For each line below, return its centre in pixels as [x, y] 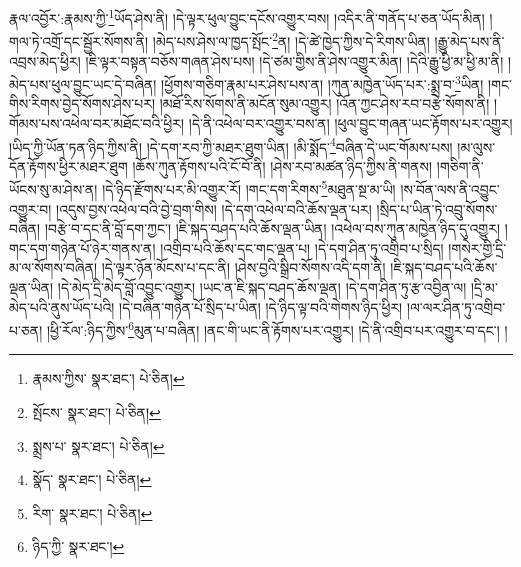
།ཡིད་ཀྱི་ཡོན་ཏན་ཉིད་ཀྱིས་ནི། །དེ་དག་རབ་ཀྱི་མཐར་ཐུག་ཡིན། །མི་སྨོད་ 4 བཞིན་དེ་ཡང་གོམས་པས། [231, 145]
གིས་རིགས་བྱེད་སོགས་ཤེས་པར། [82, 103]
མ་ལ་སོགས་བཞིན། [53, 267]
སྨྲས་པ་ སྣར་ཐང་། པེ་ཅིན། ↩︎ [98, 445]
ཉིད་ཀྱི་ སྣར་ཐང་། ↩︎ [78, 546]
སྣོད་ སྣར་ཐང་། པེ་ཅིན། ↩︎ [92, 479]
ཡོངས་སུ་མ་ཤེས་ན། [53, 189]
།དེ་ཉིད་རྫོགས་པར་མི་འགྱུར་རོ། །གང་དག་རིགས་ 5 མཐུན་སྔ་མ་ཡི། [249, 188]
